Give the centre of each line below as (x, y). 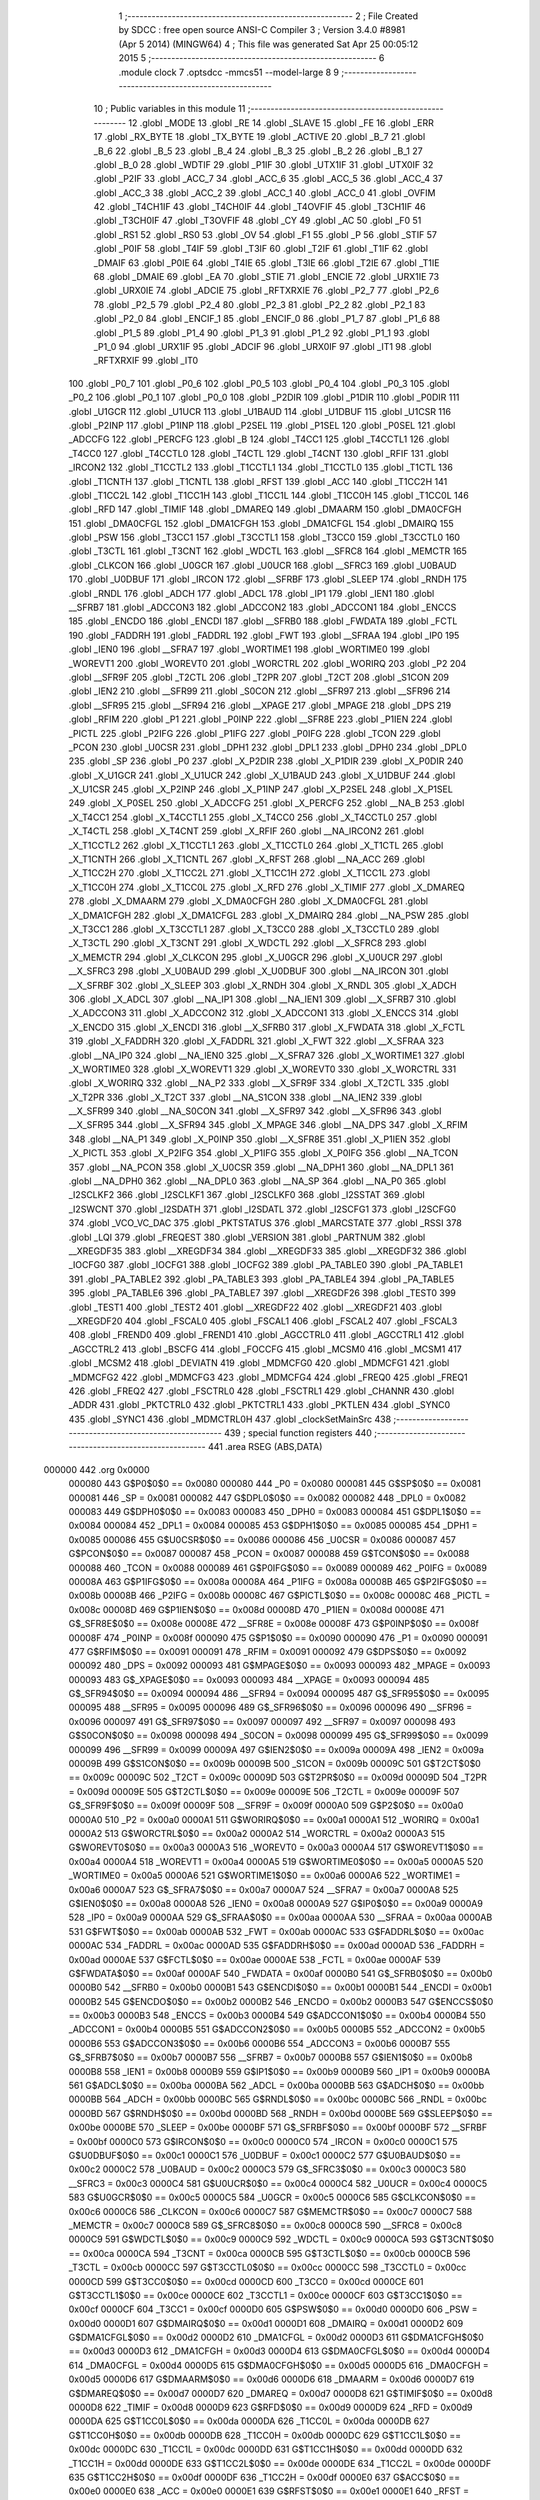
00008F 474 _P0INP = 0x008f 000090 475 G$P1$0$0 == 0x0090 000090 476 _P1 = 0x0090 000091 (278, 1637)
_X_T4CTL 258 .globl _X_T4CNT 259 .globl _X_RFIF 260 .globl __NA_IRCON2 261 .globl (246, 831)
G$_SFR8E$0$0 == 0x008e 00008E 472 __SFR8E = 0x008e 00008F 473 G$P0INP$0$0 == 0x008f (273, 1624)
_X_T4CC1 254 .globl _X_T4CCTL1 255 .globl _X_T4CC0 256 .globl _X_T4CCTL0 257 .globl (252, 817)
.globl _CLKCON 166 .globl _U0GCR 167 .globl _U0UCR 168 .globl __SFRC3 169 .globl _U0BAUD (262, 565)
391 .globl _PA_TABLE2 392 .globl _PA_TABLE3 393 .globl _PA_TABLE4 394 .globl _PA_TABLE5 (261, 1279)
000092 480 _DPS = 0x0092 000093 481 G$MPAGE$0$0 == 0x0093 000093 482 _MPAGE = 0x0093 (279, 1666)
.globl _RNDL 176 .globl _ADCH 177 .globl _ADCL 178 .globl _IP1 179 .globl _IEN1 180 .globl (251, 593)
